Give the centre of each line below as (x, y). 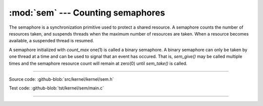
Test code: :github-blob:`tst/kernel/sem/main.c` (56, 88)
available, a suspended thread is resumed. (52, 41)
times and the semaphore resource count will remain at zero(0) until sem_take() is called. (98, 63)
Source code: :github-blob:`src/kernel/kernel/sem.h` (61, 79)
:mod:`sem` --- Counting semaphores (87, 13)
